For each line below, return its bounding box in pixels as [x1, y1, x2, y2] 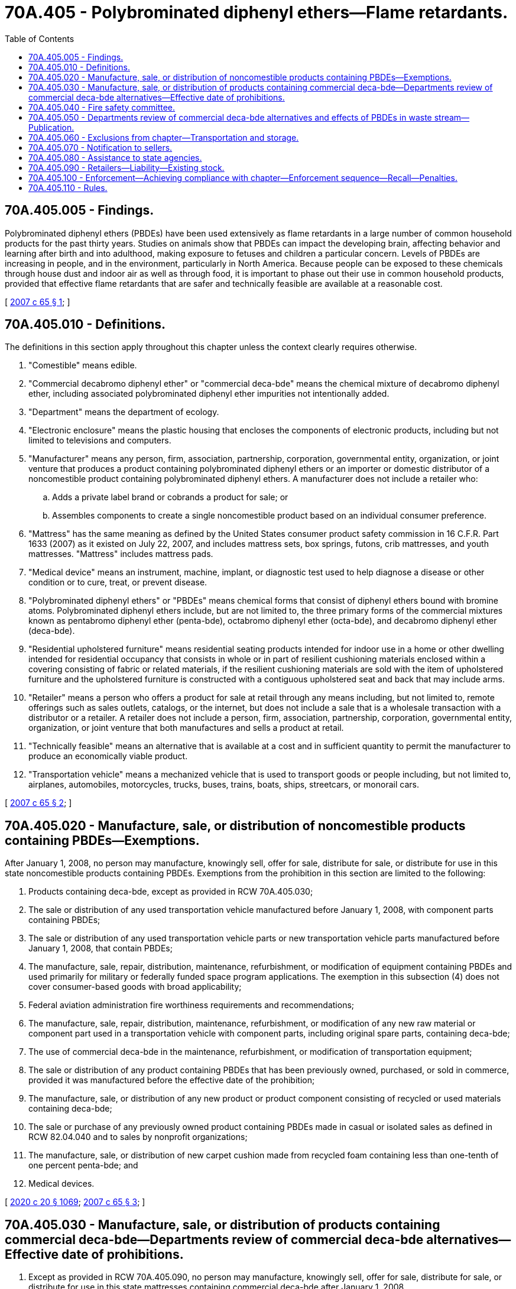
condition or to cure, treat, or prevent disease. [28, 577, 207, 588]
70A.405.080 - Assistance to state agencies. [28, 152, 202, 163]
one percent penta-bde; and [28, 1160, 138, 1171]
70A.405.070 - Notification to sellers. [28, 142, 173, 153]
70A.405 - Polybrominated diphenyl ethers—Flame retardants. [5, 2, 508, 22]
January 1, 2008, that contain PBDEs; [28, 943, 173, 954]
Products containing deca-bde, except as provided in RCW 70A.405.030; [28, 886, 313, 897]
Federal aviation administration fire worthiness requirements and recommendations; [28, 1000, 355, 1011]
